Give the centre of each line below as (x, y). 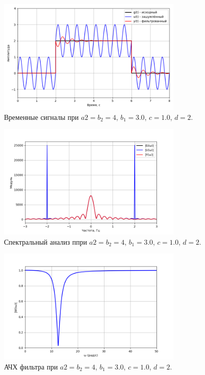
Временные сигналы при (41, 117)
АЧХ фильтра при (31, 366)
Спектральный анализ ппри (45, 241)
